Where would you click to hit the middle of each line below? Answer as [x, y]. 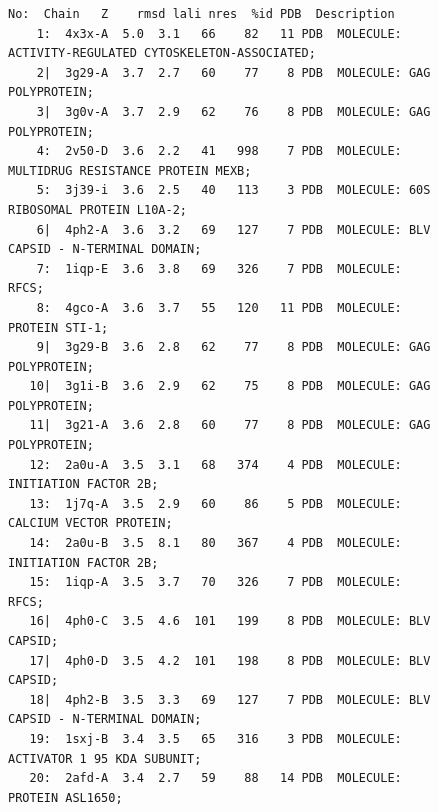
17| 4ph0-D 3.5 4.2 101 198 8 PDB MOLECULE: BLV [230, 660]
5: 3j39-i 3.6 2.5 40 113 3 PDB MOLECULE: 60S [233, 190]
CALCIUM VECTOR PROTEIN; [90, 523]
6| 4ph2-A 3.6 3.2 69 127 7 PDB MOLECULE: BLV [233, 229]
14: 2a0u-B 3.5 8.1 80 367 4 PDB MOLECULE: [215, 543]
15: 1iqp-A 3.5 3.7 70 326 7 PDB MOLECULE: [215, 582]
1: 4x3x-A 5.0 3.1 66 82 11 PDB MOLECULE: [219, 33]
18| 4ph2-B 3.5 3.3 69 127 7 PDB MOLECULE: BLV [230, 699]
